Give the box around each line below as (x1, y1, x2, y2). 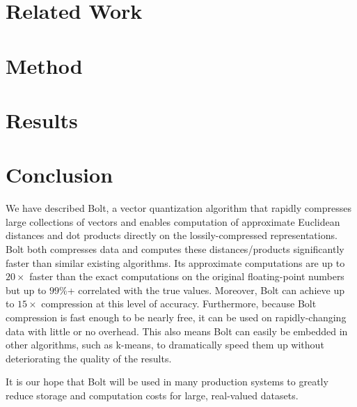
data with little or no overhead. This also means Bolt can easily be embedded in (6, 323, 348, 338)
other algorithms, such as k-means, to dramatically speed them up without (6, 337, 324, 352)
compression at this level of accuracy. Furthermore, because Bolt (41, 296, 317, 311)
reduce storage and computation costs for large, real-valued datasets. (6, 387, 299, 402)
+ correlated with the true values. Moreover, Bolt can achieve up (67, 282, 344, 297)
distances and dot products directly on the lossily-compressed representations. (6, 228, 338, 243)
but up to (6, 282, 47, 297)
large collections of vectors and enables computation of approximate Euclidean (6, 214, 340, 229)
